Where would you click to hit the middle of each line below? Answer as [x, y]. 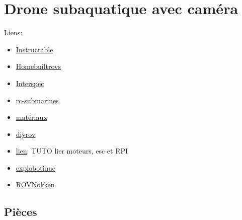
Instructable [34, 49]
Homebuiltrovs [38, 66]
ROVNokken [35, 185]
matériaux [31, 117]
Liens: [13, 32]
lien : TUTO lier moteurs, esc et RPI [72, 151]
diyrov [26, 134]
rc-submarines [37, 100]
